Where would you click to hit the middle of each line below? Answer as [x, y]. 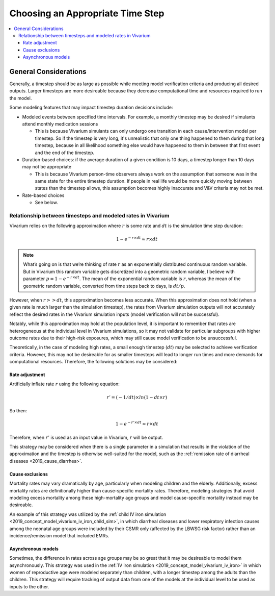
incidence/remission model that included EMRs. [59, 535]
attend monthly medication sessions [60, 124]
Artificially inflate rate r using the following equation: [64, 384]
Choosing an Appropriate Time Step [87, 13]
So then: [18, 411]
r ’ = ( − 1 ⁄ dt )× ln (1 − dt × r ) [137, 397]
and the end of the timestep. [65, 153]
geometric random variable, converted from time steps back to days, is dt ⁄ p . [104, 286]
